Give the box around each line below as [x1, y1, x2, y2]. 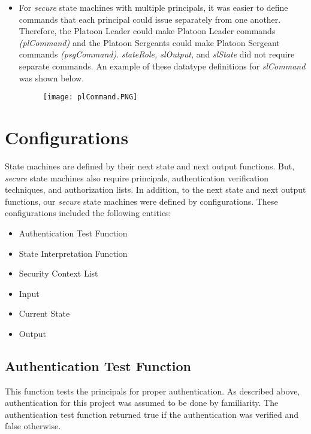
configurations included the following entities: [5, 207, 171, 219]
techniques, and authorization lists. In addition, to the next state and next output [5, 183, 306, 196]
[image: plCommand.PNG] [43, 93, 138, 102]
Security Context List [19, 267, 98, 280]
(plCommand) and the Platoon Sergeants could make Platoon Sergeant [19, 36, 280, 48]
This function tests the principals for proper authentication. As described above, [5, 384, 300, 397]
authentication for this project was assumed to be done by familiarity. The [5, 396, 279, 409]
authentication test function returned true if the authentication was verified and [5, 408, 298, 420]
